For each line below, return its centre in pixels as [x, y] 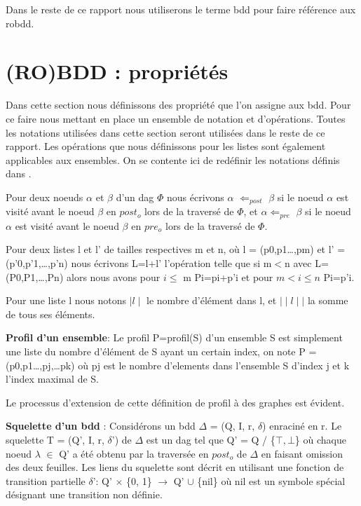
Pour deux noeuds [45, 197]
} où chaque [320, 439]
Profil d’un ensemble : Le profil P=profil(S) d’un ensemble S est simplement [174, 337]
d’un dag [135, 197]
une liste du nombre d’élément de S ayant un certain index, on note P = [161, 351]
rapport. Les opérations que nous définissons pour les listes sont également [166, 146]
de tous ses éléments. [50, 314]
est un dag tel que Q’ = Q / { [211, 439]
